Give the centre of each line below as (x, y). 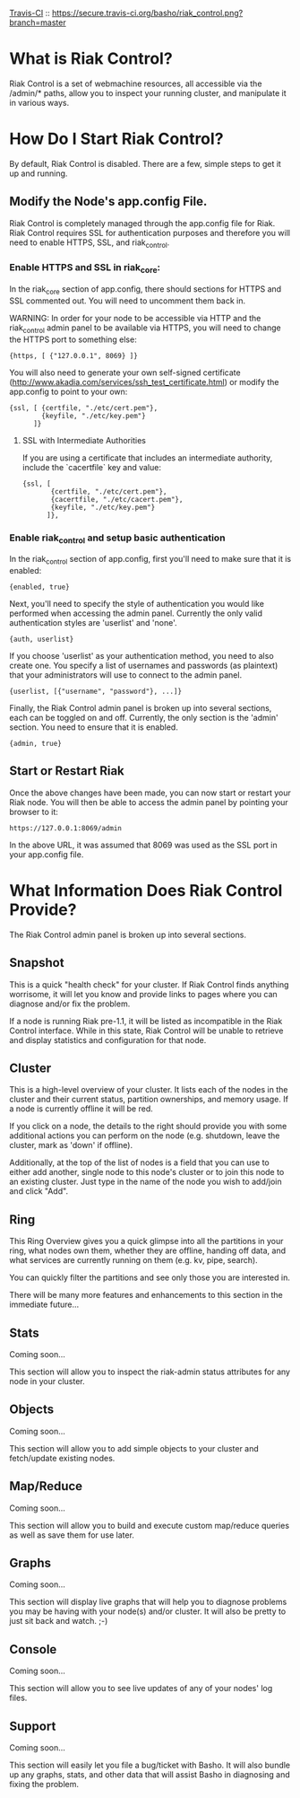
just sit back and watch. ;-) (59, 1621)
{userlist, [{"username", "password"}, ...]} (95, 691)
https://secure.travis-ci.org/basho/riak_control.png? (148, 13)
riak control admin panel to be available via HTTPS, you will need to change (145, 329)
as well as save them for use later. (72, 1535)
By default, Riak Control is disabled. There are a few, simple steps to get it (146, 163)
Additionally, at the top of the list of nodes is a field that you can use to (140, 1162)
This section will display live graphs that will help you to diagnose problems (148, 1602)
